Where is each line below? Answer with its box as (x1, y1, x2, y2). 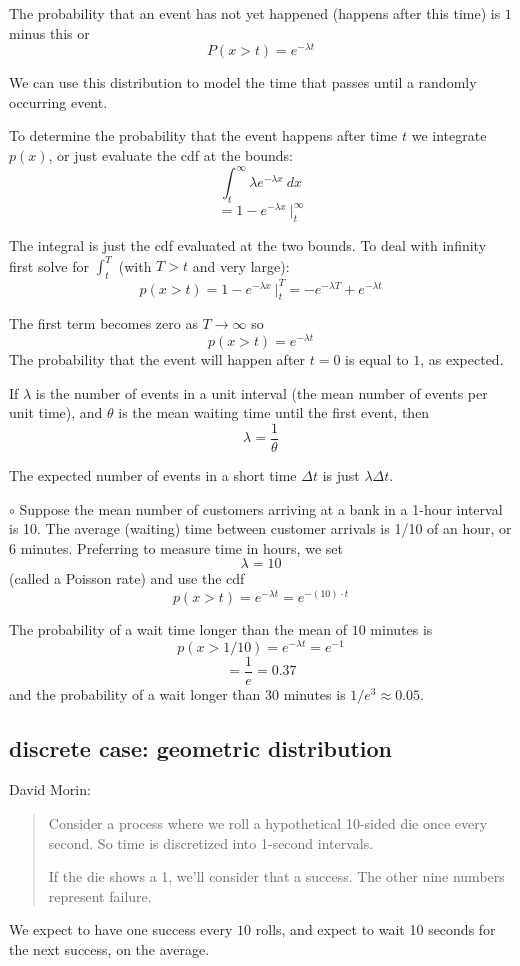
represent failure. (48, 885, 152, 906)
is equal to (345, 349, 409, 370)
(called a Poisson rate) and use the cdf (9, 568, 245, 589)
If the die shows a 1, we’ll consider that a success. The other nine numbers (48, 866, 505, 887)
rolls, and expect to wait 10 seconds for (255, 919, 496, 940)
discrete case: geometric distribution (9, 732, 393, 763)
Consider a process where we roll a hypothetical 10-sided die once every (48, 813, 488, 834)
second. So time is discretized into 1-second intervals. (48, 832, 374, 853)
